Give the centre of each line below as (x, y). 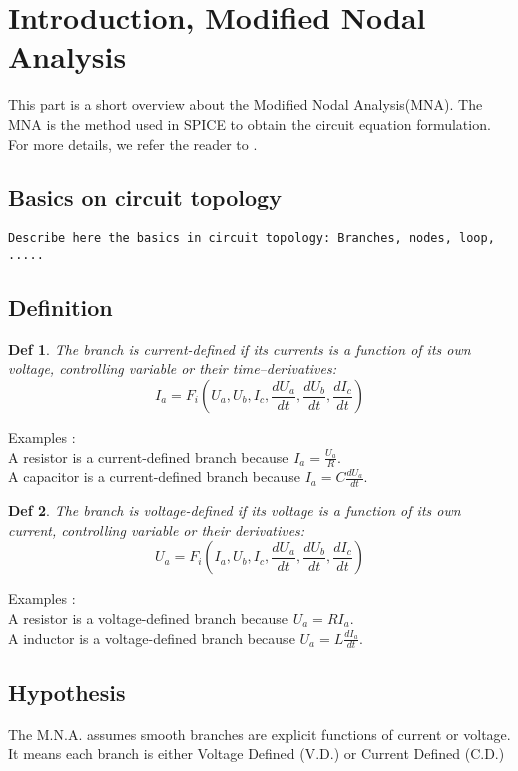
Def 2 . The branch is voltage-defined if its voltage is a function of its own (234, 510)
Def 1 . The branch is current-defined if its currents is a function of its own (239, 348)
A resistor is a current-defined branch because (148, 456)
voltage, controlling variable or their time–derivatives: (172, 368)
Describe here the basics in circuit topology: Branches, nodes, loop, (251, 238)
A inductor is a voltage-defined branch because (151, 637)
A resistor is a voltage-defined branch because (148, 618)
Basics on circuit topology (145, 197)
